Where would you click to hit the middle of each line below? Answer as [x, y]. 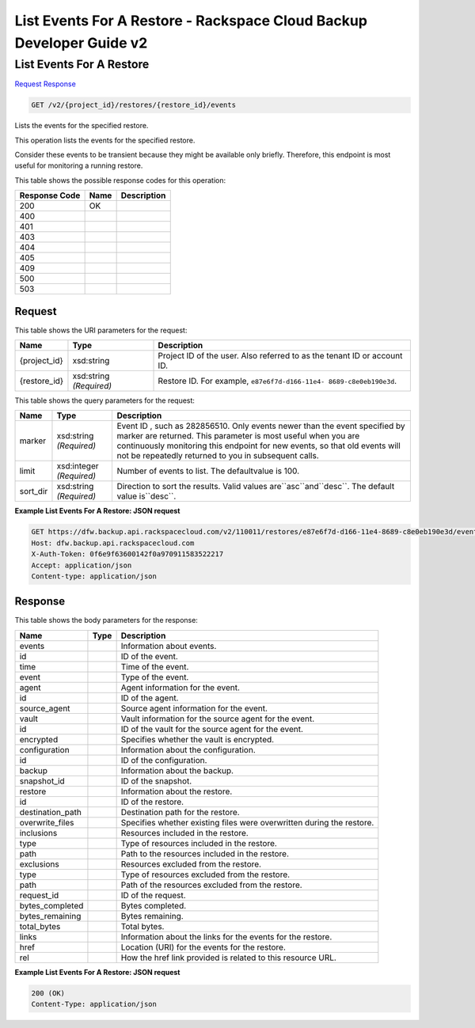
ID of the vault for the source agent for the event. [212, 729]
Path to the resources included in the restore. [205, 853]
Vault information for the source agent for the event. [218, 719]
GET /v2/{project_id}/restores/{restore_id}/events [134, 105]
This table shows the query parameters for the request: [105, 400]
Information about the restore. [177, 791]
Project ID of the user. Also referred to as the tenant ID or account [280, 356]
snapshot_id [42, 781]
